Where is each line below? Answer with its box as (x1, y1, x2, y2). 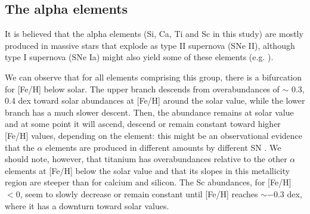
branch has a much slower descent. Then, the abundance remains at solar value (5, 106, 294, 118)
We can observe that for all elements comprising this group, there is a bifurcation (5, 70, 302, 83)
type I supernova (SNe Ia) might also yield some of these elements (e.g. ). (5, 51, 274, 63)
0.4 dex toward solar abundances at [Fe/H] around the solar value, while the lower (5, 94, 305, 107)
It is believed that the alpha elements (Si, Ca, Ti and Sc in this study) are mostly (5, 27, 303, 40)
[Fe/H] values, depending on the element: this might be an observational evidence (5, 129, 303, 141)
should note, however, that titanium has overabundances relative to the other (5, 153, 287, 165)
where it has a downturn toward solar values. (5, 199, 169, 212)
